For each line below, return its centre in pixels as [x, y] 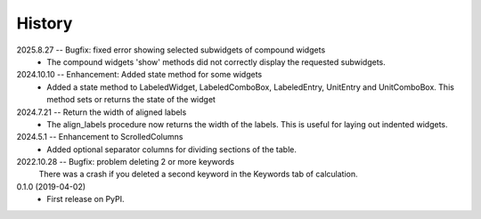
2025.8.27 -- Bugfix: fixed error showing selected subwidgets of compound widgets [171, 50]
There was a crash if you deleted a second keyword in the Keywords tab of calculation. [198, 174]
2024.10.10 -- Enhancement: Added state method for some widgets [139, 75]
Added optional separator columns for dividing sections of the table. [172, 149]
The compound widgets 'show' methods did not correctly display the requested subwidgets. [216, 61]
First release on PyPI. [86, 199]
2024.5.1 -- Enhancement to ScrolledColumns [100, 137]
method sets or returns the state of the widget [131, 100]
